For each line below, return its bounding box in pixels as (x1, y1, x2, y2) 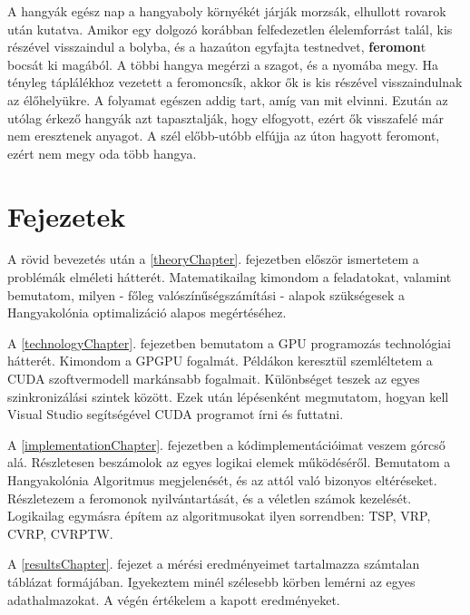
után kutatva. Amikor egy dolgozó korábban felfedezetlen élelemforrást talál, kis (7, 19, 453, 38)
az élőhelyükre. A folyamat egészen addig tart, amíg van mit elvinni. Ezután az (7, 90, 448, 109)
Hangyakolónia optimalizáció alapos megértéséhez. (7, 303, 287, 322)
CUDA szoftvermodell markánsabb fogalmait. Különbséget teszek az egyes (7, 369, 420, 388)
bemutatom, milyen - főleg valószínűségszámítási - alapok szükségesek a (7, 285, 405, 304)
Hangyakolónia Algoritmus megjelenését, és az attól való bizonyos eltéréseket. (7, 471, 437, 489)
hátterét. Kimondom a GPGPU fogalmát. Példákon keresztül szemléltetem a (7, 351, 433, 370)
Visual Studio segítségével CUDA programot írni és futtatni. (7, 405, 344, 424)
